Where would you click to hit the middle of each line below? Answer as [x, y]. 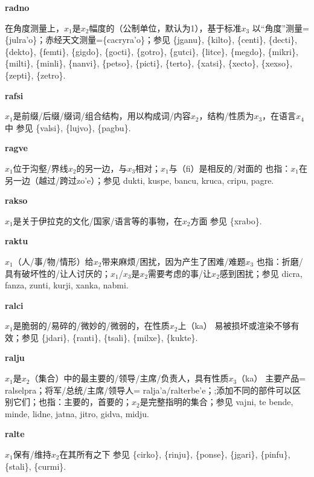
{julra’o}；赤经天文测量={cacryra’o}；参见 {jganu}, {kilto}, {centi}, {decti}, [151, 40]
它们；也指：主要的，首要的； [72, 402]
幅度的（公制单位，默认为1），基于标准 [165, 28]
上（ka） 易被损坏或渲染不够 [234, 326]
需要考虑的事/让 [180, 273]
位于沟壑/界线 [40, 168]
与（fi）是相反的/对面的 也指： [230, 168]
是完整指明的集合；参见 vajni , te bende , [216, 402]
